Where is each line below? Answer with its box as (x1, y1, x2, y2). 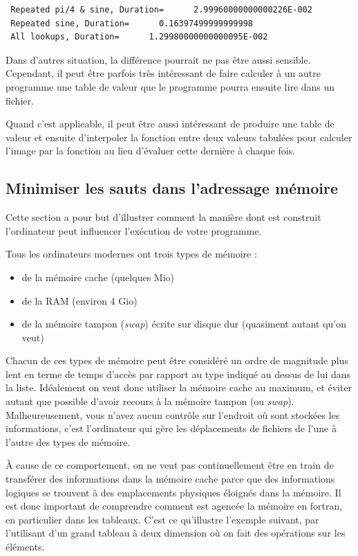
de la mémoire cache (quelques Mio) (21, 269, 174, 284)
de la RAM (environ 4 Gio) (21, 293, 138, 307)
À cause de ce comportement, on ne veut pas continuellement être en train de (6, 458, 334, 472)
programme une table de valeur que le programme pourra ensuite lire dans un (6, 79, 335, 93)
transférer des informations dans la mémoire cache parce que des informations (6, 472, 335, 486)
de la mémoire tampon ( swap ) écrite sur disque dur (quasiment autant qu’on (21, 316, 346, 331)
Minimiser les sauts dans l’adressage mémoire (6, 177, 338, 199)
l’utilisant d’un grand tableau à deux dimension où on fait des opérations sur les (6, 526, 346, 540)
